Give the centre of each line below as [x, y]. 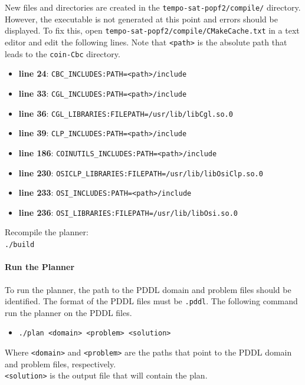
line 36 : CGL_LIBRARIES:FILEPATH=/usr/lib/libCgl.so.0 [126, 113]
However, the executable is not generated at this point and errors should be [141, 19]
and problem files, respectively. [60, 363]
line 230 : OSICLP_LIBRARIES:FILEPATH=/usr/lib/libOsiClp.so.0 [141, 172]
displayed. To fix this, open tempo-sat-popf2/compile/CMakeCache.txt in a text [152, 30]
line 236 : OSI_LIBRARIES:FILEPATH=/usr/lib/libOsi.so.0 [128, 212]
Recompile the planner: [47, 232]
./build [20, 245]
